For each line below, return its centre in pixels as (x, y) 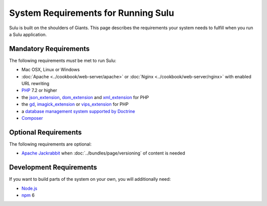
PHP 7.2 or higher (39, 90)
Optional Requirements (45, 132)
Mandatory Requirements (49, 49)
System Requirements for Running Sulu (92, 13)
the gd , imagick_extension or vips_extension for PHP (75, 104)
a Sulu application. (28, 34)
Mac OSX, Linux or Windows (51, 70)
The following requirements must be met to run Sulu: (63, 60)
